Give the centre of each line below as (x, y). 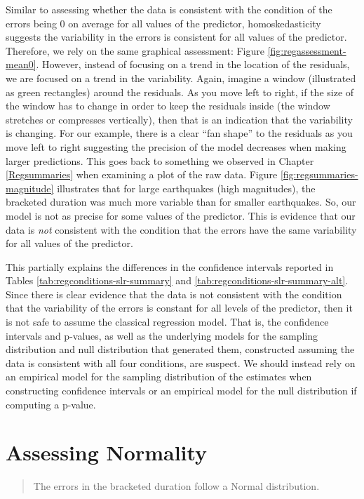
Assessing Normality (107, 452)
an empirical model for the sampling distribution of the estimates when (159, 377)
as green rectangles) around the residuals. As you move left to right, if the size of (180, 92)
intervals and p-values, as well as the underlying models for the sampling (162, 335)
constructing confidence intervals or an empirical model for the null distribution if (181, 391)
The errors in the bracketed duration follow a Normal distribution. (176, 486)
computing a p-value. (51, 404)
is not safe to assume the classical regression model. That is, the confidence (167, 322)
